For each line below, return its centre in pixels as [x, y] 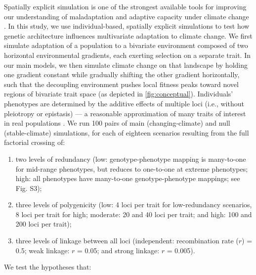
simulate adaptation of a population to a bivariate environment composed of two [126, 45]
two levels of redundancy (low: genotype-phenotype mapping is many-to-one [131, 159]
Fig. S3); [29, 188]
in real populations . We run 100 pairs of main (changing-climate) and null [117, 123]
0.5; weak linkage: [43, 250]
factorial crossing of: [35, 142]
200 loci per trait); [43, 224]
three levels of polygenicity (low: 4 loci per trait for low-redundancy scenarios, [134, 205]
